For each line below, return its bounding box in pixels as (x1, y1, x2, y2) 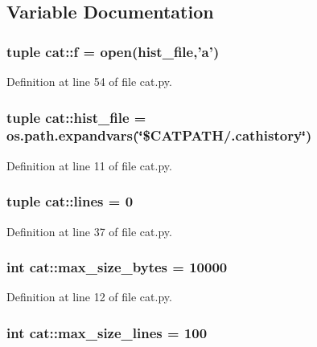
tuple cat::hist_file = (6, 107, 146, 127)
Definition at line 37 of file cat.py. (6, 222, 172, 239)
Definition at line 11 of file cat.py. (6, 157, 172, 173)
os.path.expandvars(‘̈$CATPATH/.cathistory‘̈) (6, 125, 312, 145)
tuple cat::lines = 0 (6, 191, 134, 211)
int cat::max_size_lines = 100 (6, 322, 208, 342)
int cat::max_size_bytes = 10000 (6, 257, 228, 277)
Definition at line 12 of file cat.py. (6, 288, 172, 305)
